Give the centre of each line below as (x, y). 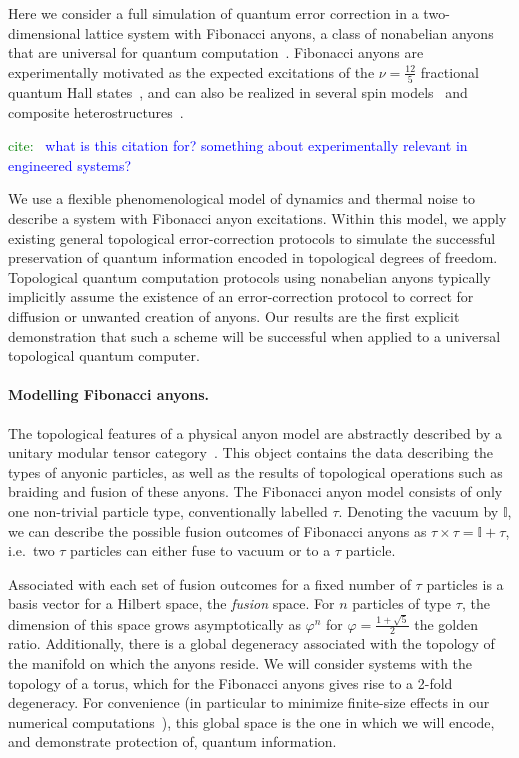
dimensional (44, 32)
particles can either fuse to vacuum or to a (200, 550)
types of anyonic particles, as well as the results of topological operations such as (255, 471)
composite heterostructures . (96, 111)
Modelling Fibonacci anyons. (109, 394)
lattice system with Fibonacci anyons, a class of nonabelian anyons (289, 32)
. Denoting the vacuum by (418, 510)
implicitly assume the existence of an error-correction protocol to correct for (241, 296)
